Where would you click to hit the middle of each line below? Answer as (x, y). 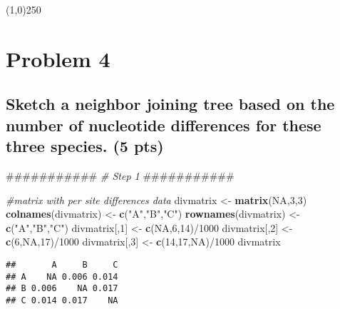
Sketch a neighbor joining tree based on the (170, 104)
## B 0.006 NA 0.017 (62, 289)
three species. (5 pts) (85, 146)
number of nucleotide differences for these (164, 125)
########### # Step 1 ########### (120, 175)
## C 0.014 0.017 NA (62, 300)
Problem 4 (58, 58)
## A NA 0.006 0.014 (62, 277)
